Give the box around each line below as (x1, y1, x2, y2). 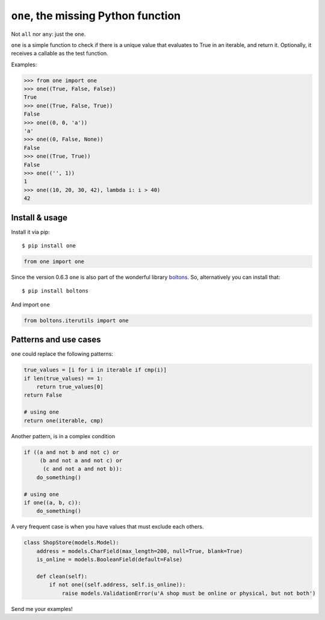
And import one (11, 301, 51, 308)
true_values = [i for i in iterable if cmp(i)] (23, 367, 167, 373)
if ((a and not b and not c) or (23, 448, 120, 456)
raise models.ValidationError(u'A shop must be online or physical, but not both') (61, 590, 316, 597)
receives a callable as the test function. (11, 50, 108, 57)
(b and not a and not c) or (39, 457, 123, 463)
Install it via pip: (11, 228, 51, 235)
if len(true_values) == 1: (23, 375, 104, 382)
